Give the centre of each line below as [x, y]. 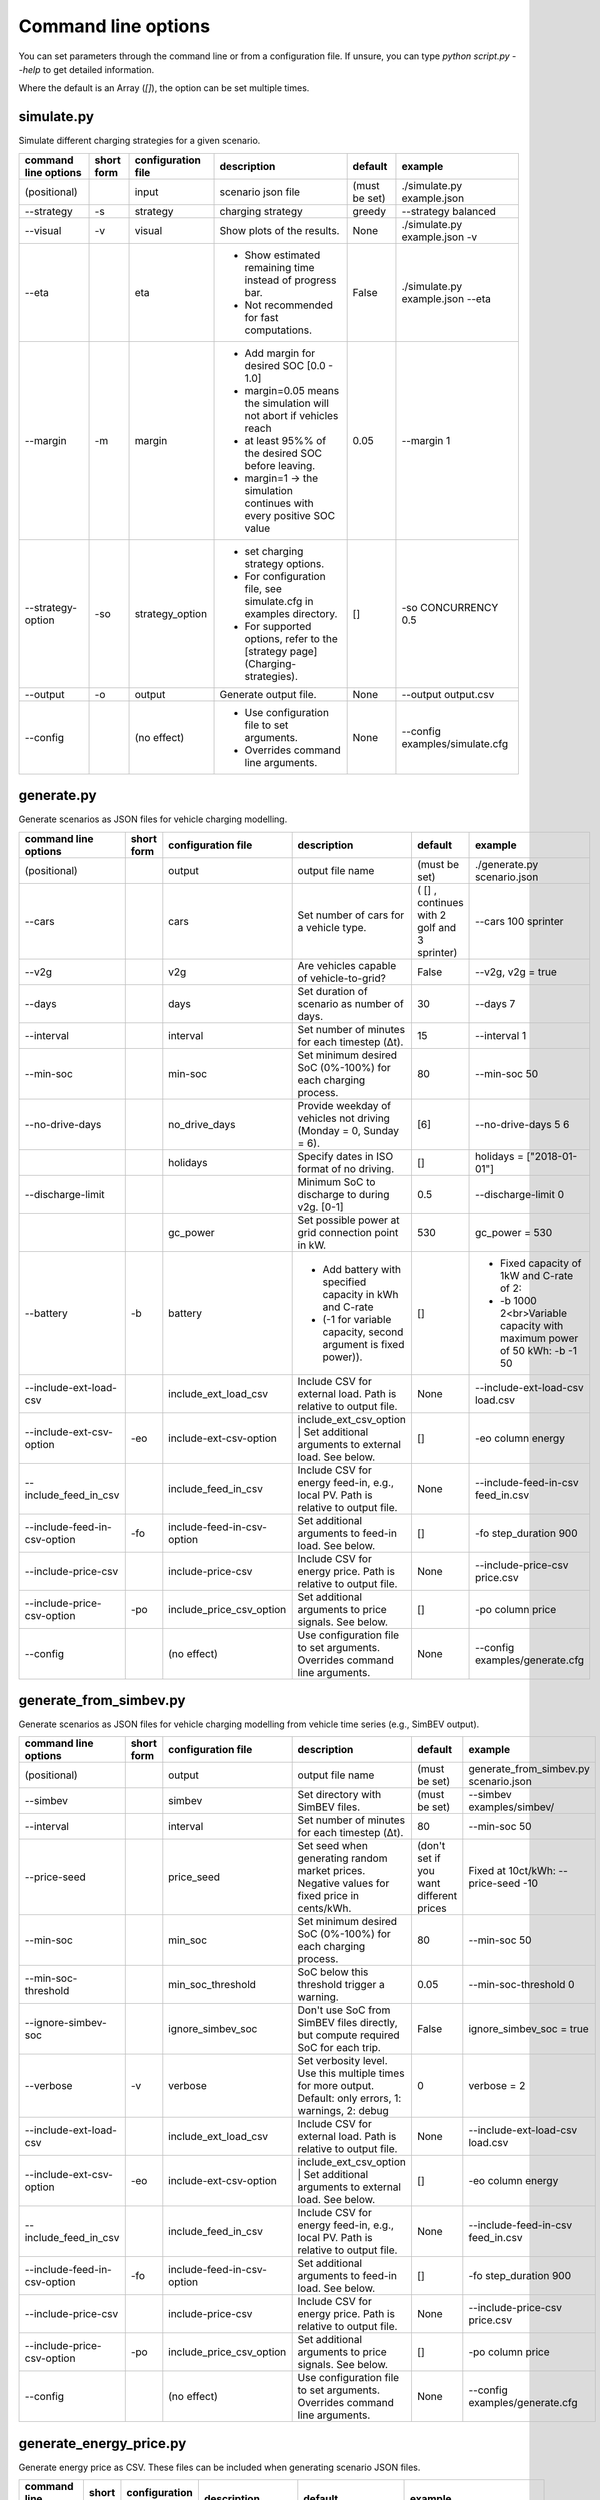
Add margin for [280, 353]
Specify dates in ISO [345, 1156]
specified [344, 1282]
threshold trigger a [341, 1985]
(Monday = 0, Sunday [348, 1130]
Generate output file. [268, 694]
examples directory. [291, 613]
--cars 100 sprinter [519, 921]
